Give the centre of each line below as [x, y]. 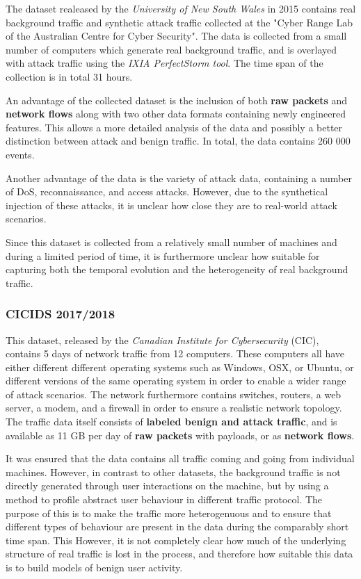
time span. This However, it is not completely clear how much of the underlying [176, 540]
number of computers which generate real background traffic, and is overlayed [171, 49]
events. [20, 154]
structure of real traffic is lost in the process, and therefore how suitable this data [179, 554]
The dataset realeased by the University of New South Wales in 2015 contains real [181, 8]
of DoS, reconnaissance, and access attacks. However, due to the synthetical [167, 191]
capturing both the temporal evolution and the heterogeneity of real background [177, 269]
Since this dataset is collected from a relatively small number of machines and [171, 242]
